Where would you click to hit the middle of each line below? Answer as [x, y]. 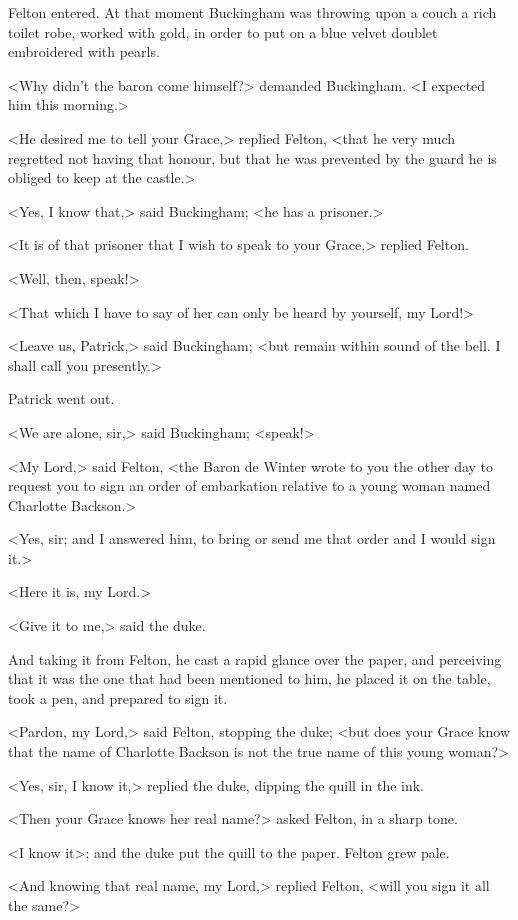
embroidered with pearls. [84, 51]
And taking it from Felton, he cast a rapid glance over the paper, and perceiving [255, 658]
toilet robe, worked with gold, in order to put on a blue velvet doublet [223, 31]
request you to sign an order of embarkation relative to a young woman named [249, 485]
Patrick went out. [61, 398]
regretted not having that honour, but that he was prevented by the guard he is [252, 157]
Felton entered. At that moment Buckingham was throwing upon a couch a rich [252, 12]
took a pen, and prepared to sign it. [118, 697]
